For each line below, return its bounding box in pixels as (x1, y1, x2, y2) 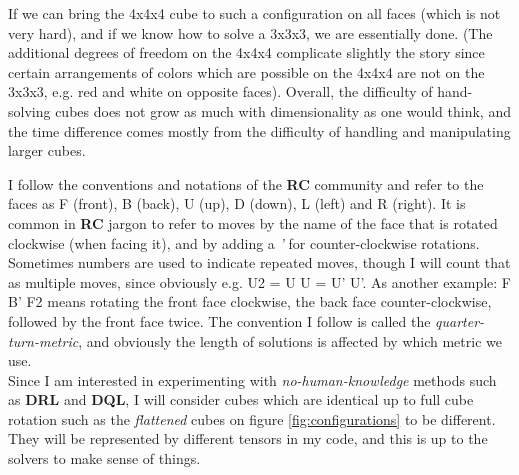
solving (8, 100, 51, 121)
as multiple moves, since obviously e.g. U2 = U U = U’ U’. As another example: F (8, 271, 512, 292)
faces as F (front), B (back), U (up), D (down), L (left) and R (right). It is (8, 193, 466, 214)
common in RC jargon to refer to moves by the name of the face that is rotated (8, 212, 498, 233)
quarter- (435, 310, 485, 331)
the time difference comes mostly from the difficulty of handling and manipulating (8, 120, 511, 141)
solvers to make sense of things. (8, 448, 201, 469)
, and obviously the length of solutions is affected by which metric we (78, 330, 502, 351)
